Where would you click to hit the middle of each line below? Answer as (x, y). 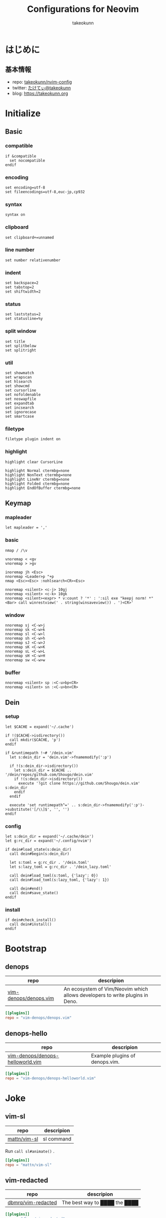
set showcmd (17, 386)
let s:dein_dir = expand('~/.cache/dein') (49, 837)
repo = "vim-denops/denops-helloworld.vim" (51, 1078)
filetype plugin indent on (33, 439)
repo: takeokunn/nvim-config (42, 82)
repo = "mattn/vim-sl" (28, 1165)
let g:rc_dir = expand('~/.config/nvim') (48, 841)
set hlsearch (19, 381)
